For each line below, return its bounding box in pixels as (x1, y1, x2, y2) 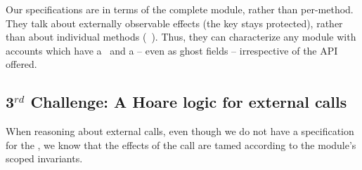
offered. (6, 57, 37, 71)
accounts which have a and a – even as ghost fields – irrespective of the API (6, 43, 338, 57)
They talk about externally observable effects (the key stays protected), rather (6, 15, 343, 30)
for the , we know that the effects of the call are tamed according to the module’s (6, 137, 356, 152)
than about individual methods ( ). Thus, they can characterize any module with (6, 29, 356, 44)
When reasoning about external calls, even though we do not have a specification (6, 124, 354, 139)
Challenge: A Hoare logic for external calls (30, 91, 347, 113)
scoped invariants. (6, 151, 83, 166)
